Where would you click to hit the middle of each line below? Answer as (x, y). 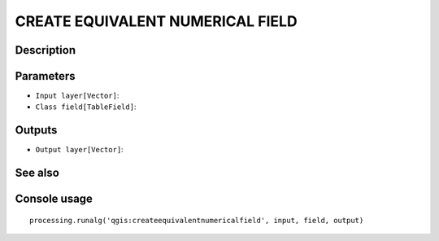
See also (37, 173)
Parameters (45, 76)
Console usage (54, 199)
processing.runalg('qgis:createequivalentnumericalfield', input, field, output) (197, 220)
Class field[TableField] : (86, 107)
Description (46, 50)
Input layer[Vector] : (77, 96)
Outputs (36, 130)
